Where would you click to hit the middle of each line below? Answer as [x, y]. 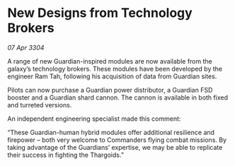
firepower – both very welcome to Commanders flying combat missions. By [117, 140]
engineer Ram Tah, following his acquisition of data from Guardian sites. [112, 76]
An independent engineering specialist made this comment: [94, 119]
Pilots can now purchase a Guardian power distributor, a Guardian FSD [110, 90]
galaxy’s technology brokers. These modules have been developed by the [115, 69]
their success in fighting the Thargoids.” [65, 155]
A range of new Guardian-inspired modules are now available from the [110, 61]
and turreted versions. [40, 105]
